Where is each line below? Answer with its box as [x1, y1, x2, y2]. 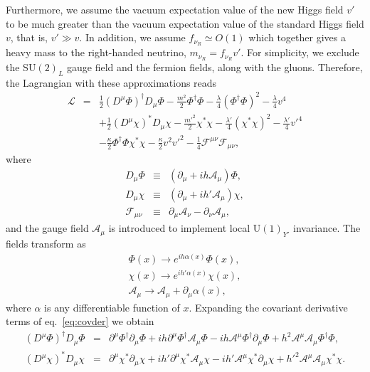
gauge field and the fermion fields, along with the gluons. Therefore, [66, 59, 363, 74]
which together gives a [248, 30, 346, 45]
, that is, [10, 30, 48, 45]
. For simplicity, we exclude [240, 45, 359, 60]
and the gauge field [6, 220, 89, 235]
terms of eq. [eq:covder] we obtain [6, 314, 154, 329]
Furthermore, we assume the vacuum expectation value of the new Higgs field [6, 2, 344, 16]
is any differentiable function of [44, 299, 180, 314]
